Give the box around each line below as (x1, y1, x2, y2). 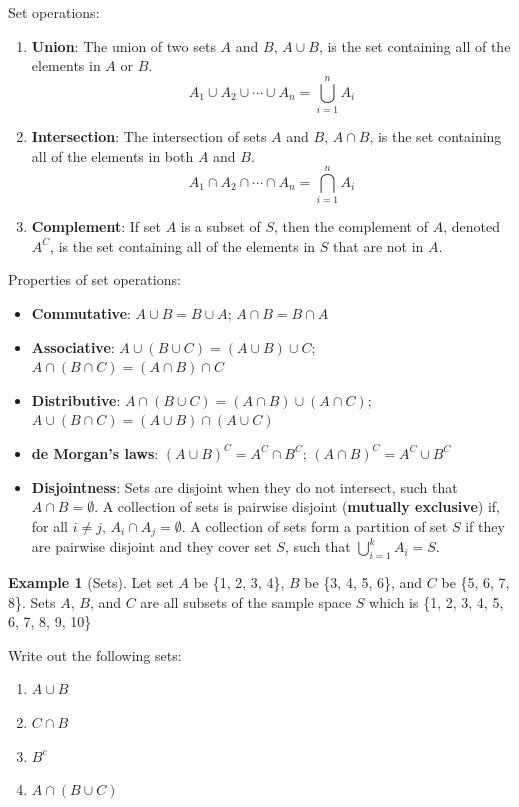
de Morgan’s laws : (31, 442, 159, 463)
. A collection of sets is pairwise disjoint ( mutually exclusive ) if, (94, 496, 500, 517)
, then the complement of (274, 216, 428, 237)
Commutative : (31, 303, 131, 323)
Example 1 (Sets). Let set (8, 572, 174, 592)
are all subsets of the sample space (140, 591, 352, 612)
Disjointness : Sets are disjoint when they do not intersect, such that (31, 476, 458, 497)
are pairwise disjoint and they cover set (31, 536, 272, 557)
